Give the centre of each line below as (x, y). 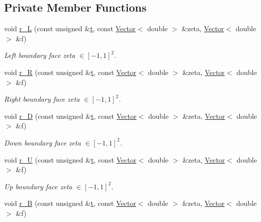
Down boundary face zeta (42, 142)
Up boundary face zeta (38, 186)
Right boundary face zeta (42, 99)
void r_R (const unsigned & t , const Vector (70, 72)
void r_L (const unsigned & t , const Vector (70, 28)
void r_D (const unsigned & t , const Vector (70, 116)
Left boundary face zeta (40, 55)
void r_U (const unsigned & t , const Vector (70, 159)
